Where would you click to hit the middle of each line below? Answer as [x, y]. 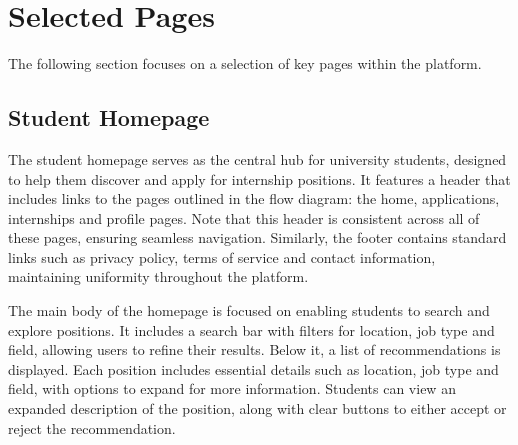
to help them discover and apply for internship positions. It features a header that [259, 178]
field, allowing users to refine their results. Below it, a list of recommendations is [254, 349]
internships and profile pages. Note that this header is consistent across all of [244, 217]
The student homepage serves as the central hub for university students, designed [257, 158]
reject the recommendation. [92, 427]
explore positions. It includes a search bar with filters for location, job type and [251, 329]
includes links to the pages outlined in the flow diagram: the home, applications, [254, 198]
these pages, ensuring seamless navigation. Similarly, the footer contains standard [257, 237]
